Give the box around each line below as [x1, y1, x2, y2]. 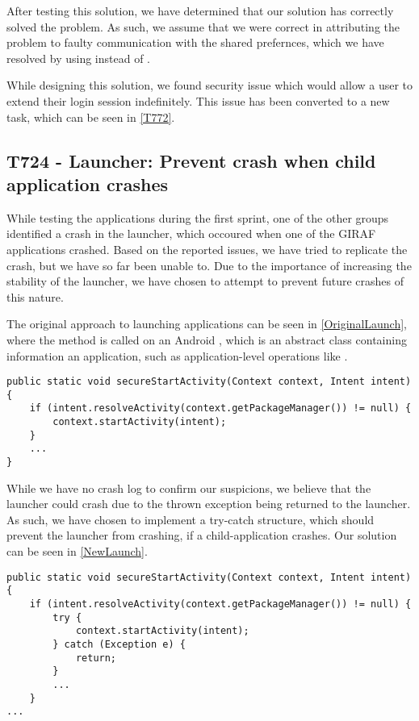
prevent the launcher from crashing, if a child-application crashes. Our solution [6, 527, 397, 544]
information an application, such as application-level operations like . [6, 347, 348, 364]
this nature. [6, 288, 64, 305]
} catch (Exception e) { [52, 638, 186, 650]
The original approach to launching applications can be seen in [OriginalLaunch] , [6, 315, 408, 332]
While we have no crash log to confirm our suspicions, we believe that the [6, 479, 371, 496]
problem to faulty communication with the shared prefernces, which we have [6, 34, 384, 51]
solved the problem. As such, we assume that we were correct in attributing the [6, 18, 400, 35]
